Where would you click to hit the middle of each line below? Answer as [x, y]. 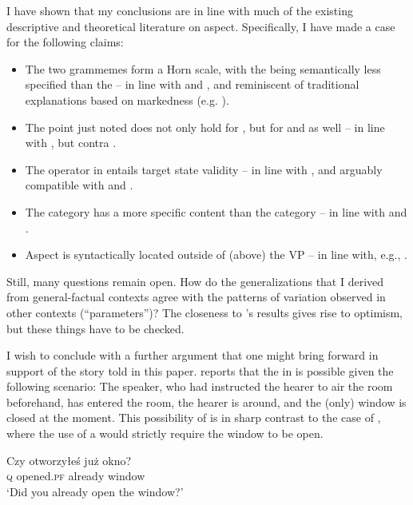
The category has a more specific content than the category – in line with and [216, 211]
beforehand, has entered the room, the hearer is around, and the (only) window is [206, 402]
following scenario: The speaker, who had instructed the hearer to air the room [200, 386]
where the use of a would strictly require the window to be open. [165, 433]
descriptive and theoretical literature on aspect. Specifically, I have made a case [201, 26]
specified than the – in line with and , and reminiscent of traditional [192, 84]
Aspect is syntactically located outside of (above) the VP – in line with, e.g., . [216, 254]
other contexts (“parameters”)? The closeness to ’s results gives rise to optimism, [205, 312]
